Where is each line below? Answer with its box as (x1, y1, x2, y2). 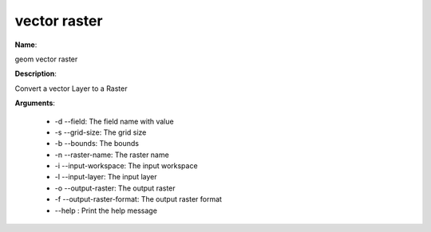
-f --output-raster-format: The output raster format (54, 195, 223, 204)
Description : (14, 69, 57, 79)
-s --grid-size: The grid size (54, 128, 147, 137)
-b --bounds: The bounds (54, 139, 140, 148)
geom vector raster (14, 54, 78, 64)
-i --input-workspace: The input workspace (54, 161, 199, 171)
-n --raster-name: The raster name (54, 150, 169, 159)
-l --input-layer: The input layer (54, 172, 157, 182)
